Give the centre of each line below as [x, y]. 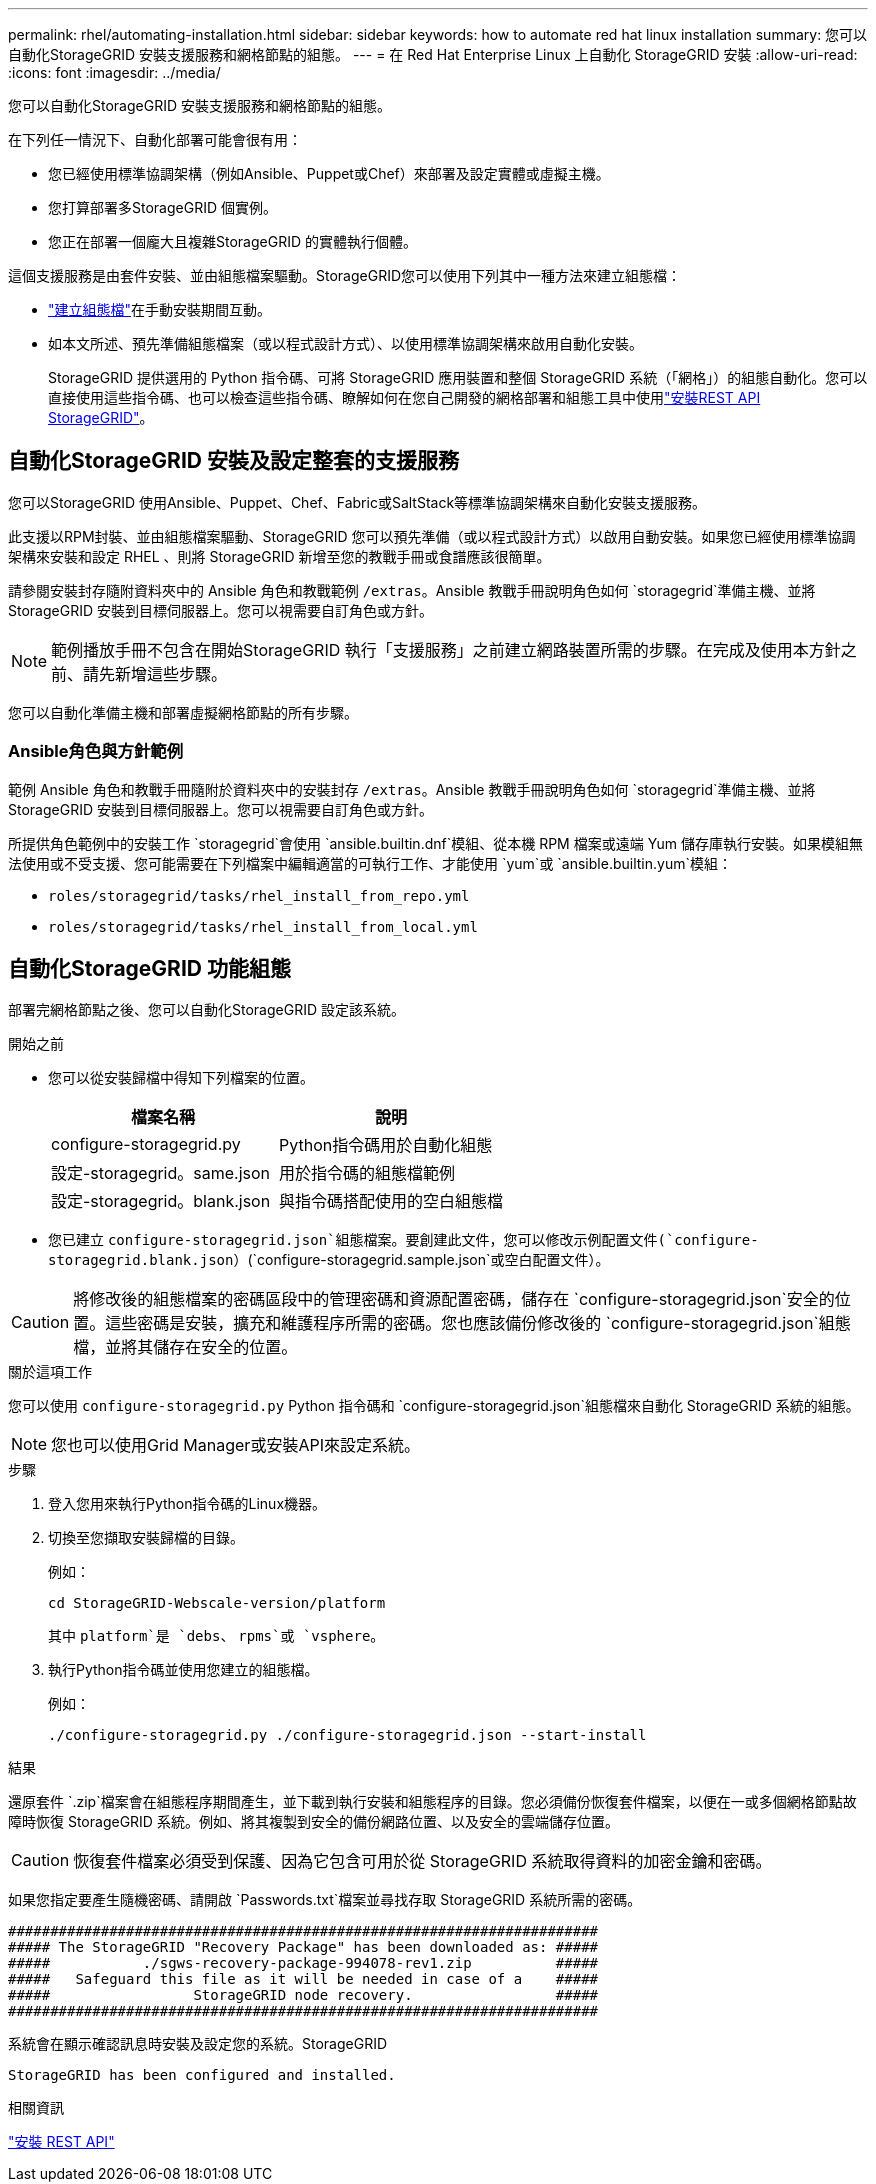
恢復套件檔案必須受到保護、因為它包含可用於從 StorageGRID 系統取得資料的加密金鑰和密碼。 [422, 1861]
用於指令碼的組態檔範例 [367, 1173]
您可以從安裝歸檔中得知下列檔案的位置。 [181, 1078]
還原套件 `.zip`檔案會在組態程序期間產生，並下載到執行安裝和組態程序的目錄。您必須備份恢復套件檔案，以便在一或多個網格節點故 [432, 1802]
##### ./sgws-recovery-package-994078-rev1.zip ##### [303, 1963]
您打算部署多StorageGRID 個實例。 [162, 207]
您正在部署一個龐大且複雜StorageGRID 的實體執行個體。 [232, 241]
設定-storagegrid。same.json [161, 1173]
